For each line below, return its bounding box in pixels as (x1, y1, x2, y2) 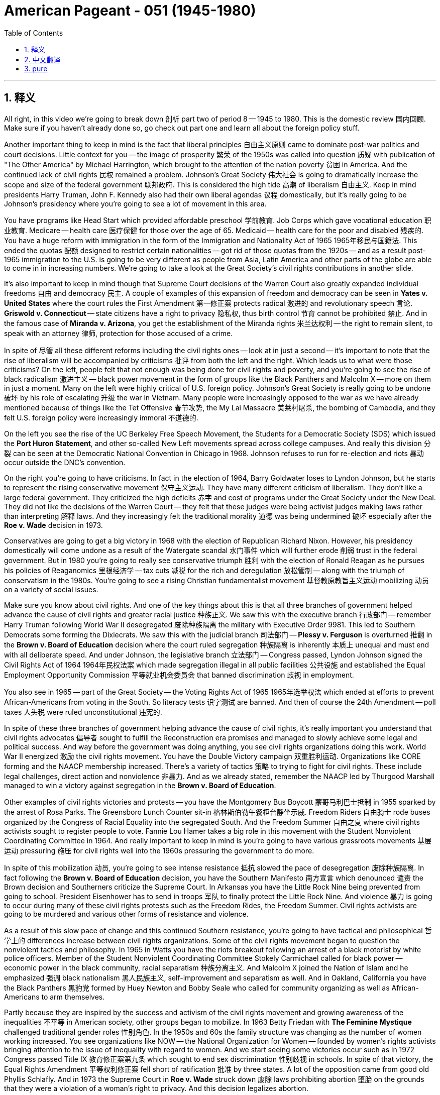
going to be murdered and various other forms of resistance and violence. (4, 909, 249, 918)
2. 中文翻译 (24, 55, 61, 64)
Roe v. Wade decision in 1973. (4, 520, 103, 529)
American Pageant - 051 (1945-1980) (4, 2, 256, 19)
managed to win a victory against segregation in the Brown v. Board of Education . (4, 781, 276, 790)
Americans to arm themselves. (4, 992, 105, 1001)
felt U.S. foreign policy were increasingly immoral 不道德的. (4, 413, 198, 422)
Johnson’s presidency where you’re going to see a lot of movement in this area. (4, 199, 267, 208)
